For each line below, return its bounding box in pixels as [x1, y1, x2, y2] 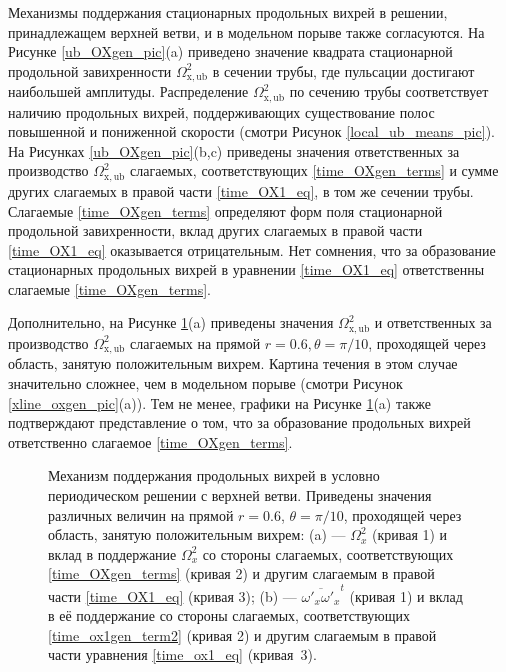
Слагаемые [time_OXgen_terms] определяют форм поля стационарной [8, 200, 443, 221]
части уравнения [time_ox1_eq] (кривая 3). [48, 644, 317, 665]
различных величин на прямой [48, 504, 234, 525]
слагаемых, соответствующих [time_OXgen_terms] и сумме [130, 160, 499, 181]
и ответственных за [374, 312, 492, 333]
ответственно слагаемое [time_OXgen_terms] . [8, 431, 293, 452]
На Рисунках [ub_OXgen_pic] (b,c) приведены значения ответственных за [8, 140, 460, 161]
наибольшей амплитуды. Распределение [8, 81, 249, 102]
